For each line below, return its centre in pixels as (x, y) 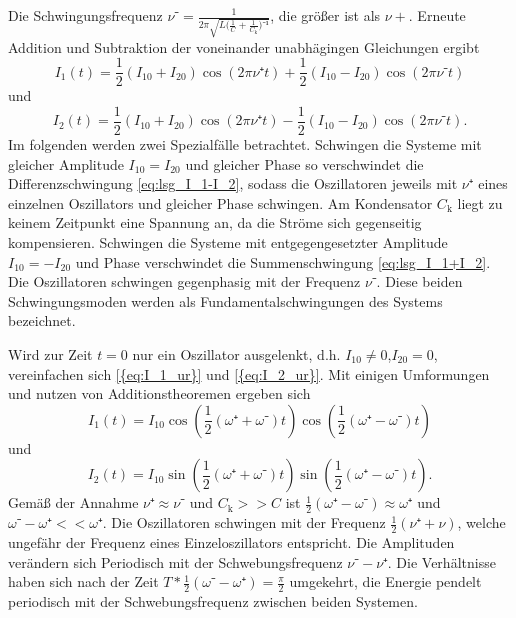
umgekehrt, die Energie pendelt (385, 581)
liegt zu (480, 202)
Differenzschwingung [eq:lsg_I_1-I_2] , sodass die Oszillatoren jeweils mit (233, 183)
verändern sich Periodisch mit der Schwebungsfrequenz (175, 561)
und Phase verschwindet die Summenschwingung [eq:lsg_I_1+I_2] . (283, 261)
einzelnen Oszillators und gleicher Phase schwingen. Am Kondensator (220, 202)
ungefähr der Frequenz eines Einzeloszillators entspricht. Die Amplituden (231, 541)
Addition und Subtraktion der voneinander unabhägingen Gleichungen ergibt (244, 46)
